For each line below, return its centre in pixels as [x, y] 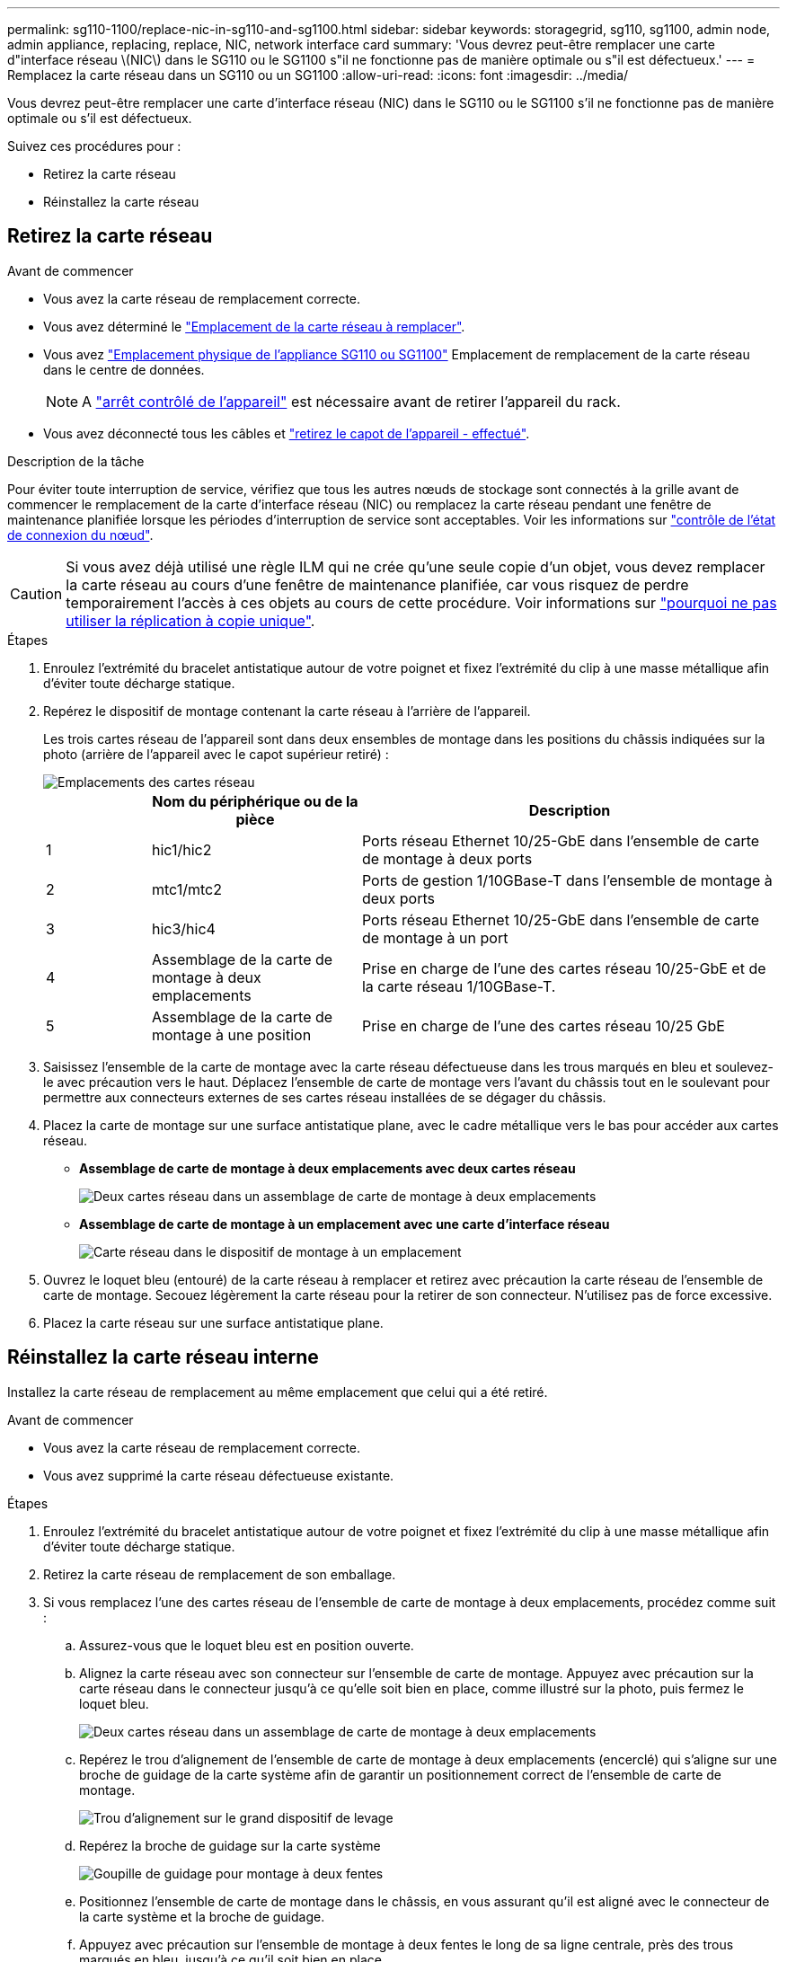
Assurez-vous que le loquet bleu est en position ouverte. [247, 1645]
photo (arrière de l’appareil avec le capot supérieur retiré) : [216, 754]
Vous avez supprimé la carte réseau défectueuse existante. [219, 1475]
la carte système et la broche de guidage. [202, 1916]
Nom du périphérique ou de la [255, 801]
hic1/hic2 [181, 849]
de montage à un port [435, 937]
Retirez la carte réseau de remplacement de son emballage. [220, 1574]
